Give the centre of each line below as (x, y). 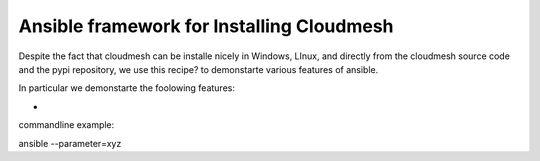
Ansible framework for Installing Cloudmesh (206, 26)
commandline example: (66, 125)
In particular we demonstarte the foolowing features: (126, 88)
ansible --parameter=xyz (70, 143)
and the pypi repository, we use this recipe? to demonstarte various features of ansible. (198, 69)
